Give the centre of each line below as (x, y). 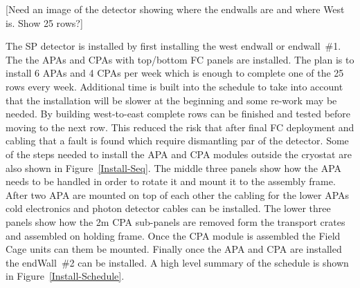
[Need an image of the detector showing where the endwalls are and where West (175, 9)
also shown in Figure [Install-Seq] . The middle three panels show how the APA (174, 167)
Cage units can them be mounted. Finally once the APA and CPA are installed (174, 249)
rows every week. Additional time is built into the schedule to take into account (174, 86)
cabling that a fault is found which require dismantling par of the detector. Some (177, 141)
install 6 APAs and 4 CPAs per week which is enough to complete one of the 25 (175, 73)
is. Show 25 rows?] (44, 22)
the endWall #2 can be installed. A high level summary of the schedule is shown (177, 262)
